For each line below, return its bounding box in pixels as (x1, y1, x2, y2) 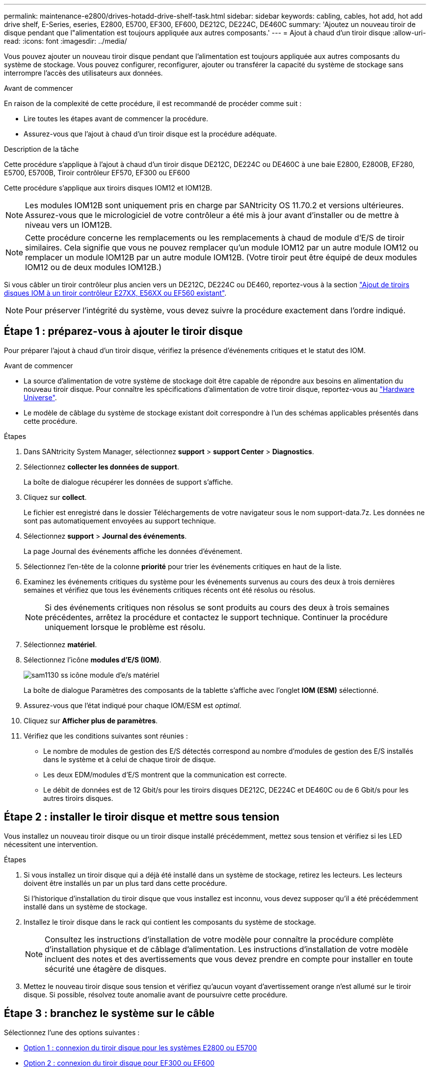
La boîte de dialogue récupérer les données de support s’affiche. (24, 477, 233, 486)
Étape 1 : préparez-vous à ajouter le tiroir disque (4, 325, 243, 338)
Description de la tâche (4, 145, 79, 153)
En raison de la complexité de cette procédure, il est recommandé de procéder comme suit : (4, 99, 302, 108)
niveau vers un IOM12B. (25, 220, 112, 230)
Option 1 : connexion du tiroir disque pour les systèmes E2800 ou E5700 (24, 1043, 257, 1052)
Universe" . (24, 393, 57, 402)
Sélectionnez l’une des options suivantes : (4, 1028, 140, 1037)
